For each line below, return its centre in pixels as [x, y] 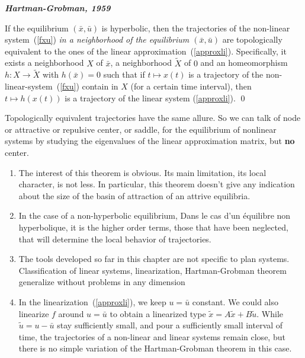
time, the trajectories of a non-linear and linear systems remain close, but [152, 336]
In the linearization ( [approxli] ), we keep [92, 301]
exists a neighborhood [44, 63]
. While [270, 313]
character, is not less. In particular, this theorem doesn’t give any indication [157, 184]
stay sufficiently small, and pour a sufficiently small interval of [170, 325]
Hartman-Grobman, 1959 [58, 8]
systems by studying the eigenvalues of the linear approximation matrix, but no [150, 141]
